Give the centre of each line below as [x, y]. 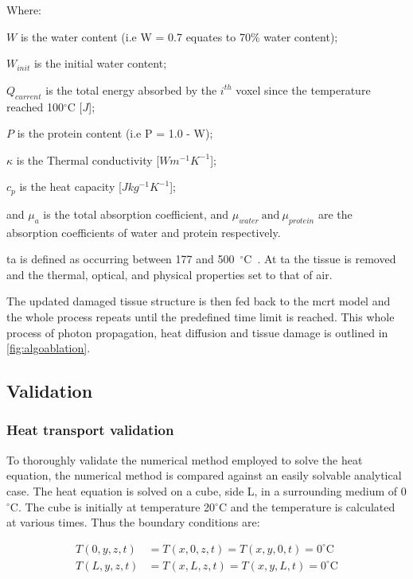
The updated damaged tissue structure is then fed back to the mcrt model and [199, 301]
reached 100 [35, 106]
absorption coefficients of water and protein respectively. [144, 232]
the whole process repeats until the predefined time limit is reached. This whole [201, 316]
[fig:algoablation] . [49, 348]
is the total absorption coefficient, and [136, 214]
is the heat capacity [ [70, 187]
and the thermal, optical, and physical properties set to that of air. [169, 274]
